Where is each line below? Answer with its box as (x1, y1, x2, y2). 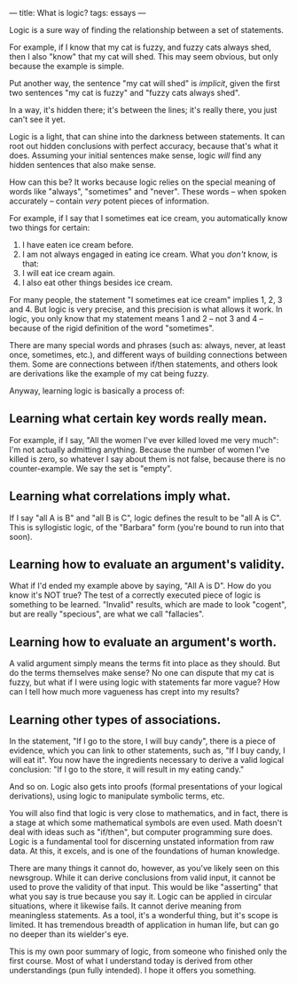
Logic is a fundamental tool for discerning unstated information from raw (9, 837, 275, 847)
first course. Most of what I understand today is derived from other (9, 956, 254, 966)
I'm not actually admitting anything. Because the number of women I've (9, 444, 270, 455)
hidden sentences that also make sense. (9, 160, 157, 170)
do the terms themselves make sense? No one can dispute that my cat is (9, 668, 275, 678)
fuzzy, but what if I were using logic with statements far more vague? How (9, 677, 281, 687)
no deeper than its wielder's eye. (9, 929, 129, 940)
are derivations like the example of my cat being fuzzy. (9, 369, 210, 378)
